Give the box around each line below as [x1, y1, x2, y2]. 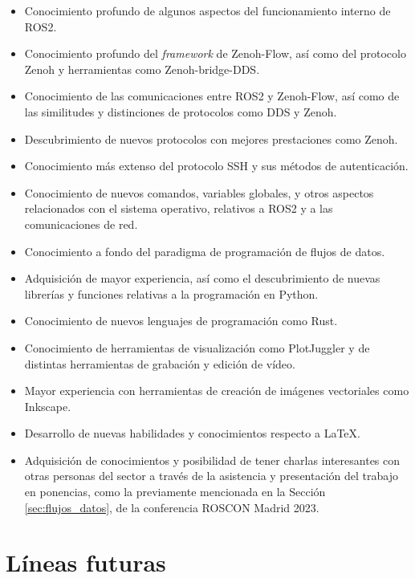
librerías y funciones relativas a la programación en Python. [24, 285, 319, 302]
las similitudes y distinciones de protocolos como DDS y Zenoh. [24, 103, 337, 120]
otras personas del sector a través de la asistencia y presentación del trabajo [24, 467, 398, 484]
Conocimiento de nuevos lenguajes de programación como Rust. [24, 312, 338, 329]
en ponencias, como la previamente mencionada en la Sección [24, 483, 326, 500]
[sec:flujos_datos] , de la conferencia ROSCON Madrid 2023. [24, 499, 319, 515]
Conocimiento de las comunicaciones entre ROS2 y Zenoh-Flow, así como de [24, 88, 400, 104]
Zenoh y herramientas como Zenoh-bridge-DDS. [24, 60, 260, 77]
